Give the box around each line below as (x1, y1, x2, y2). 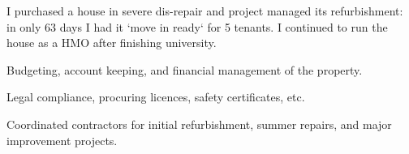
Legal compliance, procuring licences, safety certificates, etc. (6, 88, 305, 105)
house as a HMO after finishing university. (6, 34, 217, 51)
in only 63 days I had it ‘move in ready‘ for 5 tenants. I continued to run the (6, 18, 388, 35)
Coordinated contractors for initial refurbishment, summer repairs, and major (6, 115, 392, 132)
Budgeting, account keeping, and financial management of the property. (6, 61, 363, 78)
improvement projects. (6, 131, 118, 148)
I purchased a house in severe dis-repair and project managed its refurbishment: (6, 2, 403, 19)
